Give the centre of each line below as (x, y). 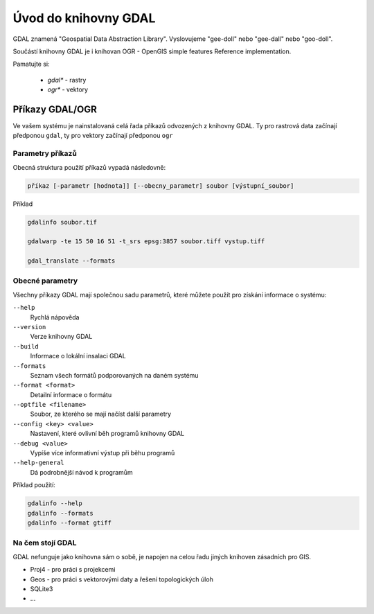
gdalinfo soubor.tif (62, 222)
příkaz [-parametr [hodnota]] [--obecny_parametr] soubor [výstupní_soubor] (161, 186)
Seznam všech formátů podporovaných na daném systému (114, 375)
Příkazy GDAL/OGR (55, 109)
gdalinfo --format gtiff (70, 523)
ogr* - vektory (68, 89)
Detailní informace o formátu (71, 394)
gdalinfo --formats (60, 513)
